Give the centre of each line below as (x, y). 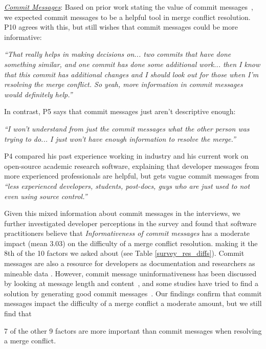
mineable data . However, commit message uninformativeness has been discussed (130, 273)
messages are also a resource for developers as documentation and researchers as (130, 263)
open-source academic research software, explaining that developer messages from (132, 166)
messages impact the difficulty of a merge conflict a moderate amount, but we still (133, 303)
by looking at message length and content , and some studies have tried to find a (131, 283)
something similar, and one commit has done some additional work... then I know (132, 64)
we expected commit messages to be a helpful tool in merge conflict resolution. (127, 17)
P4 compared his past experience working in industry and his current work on (126, 156)
